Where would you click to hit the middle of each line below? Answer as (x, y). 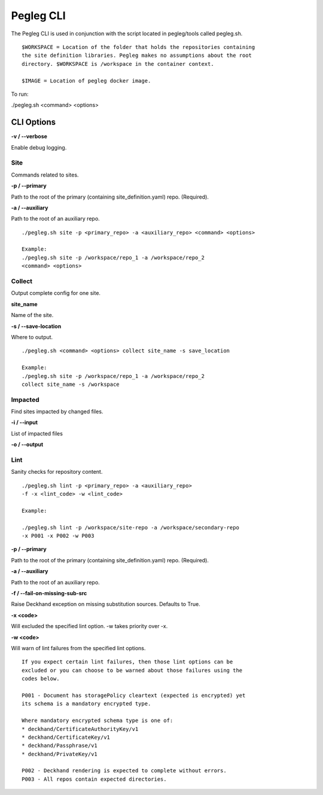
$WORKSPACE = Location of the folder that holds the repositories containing (138, 47)
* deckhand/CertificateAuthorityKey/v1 (80, 729)
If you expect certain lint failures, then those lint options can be (127, 662)
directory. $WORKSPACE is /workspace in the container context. (118, 64)
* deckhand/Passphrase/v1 (60, 746)
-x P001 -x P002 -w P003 (58, 536)
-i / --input (25, 422)
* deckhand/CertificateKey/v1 (66, 737)
